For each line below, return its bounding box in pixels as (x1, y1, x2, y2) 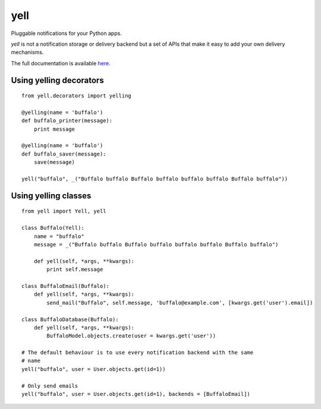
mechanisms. (11, 49, 44, 56)
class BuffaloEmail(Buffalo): (21, 283, 110, 289)
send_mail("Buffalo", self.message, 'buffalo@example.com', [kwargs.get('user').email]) (46, 299, 313, 306)
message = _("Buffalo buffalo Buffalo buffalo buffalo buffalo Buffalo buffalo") (33, 241, 279, 248)
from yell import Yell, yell (21, 208, 106, 215)
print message (33, 125, 75, 132)
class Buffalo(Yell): (21, 224, 84, 232)
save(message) (33, 159, 75, 166)
